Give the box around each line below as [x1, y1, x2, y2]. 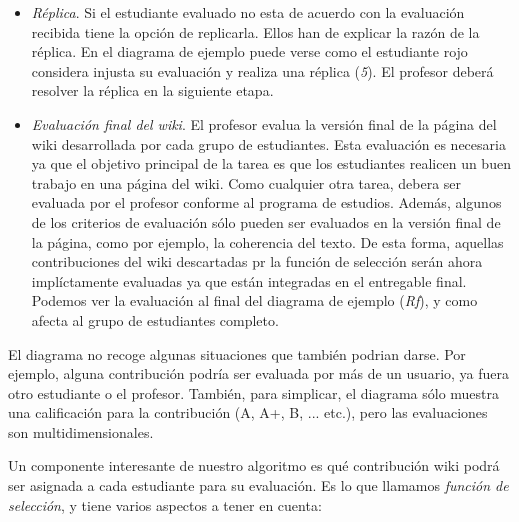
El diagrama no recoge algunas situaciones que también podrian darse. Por [8, 343, 466, 364]
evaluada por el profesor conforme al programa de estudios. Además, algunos [31, 192, 502, 213]
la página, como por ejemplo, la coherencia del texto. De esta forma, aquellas [31, 231, 504, 252]
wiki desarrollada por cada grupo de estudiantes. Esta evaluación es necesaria [31, 133, 506, 154]
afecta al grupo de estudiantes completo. [31, 309, 279, 330]
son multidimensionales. [8, 421, 154, 442]
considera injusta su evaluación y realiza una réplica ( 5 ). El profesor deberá [31, 60, 494, 81]
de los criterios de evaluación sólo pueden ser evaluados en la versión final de [31, 211, 501, 232]
